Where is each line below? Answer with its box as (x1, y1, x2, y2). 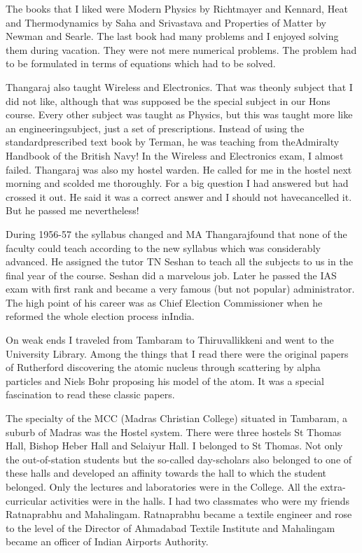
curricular (6, 493, 48, 507)
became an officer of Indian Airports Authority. (6, 534, 209, 549)
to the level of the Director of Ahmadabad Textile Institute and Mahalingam (6, 520, 335, 535)
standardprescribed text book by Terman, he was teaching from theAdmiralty (6, 134, 340, 149)
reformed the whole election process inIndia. (6, 309, 195, 323)
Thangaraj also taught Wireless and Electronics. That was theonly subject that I (6, 79, 353, 94)
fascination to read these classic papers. (6, 387, 175, 402)
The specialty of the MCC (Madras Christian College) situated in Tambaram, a (6, 411, 348, 426)
